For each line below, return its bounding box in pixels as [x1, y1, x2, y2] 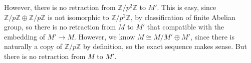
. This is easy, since [157, 2, 216, 12]
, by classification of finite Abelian [130, 11, 235, 22]
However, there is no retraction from [4, 2, 116, 12]
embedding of [4, 31, 46, 41]
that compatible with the [147, 21, 224, 32]
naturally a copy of [4, 41, 62, 51]
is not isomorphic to [48, 11, 109, 22]
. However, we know [74, 31, 135, 41]
